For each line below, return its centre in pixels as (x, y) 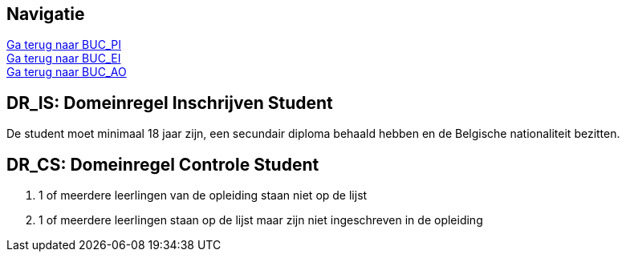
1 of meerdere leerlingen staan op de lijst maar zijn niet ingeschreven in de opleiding (261, 220)
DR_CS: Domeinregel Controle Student (163, 164)
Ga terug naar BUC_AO (67, 72)
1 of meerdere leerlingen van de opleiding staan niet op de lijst (203, 196)
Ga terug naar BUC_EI (64, 58)
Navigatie (46, 14)
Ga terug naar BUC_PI (64, 45)
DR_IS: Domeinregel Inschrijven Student (170, 103)
